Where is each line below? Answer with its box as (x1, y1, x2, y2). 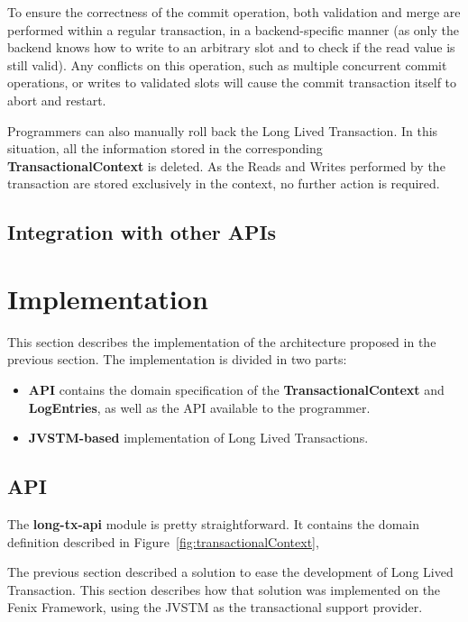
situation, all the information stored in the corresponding (7, 139, 323, 158)
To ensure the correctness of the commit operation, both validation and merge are (7, 3, 461, 21)
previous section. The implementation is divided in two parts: (7, 350, 347, 369)
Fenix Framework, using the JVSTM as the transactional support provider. (7, 598, 423, 617)
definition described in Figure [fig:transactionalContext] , (7, 532, 319, 551)
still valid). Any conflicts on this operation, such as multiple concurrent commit (7, 55, 447, 74)
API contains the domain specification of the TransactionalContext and (28, 380, 445, 399)
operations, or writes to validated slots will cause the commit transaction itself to (7, 73, 457, 92)
